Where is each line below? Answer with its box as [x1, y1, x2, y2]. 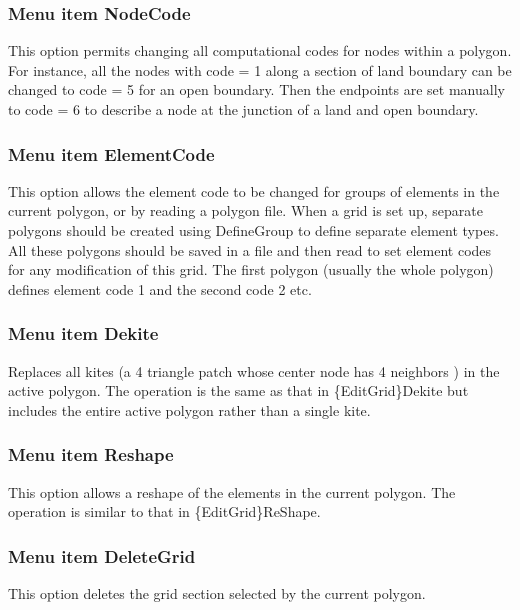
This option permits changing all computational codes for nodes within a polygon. [8, 40, 512, 61]
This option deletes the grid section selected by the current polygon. [8, 583, 426, 603]
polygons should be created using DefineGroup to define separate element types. [8, 220, 499, 240]
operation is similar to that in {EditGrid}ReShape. [8, 501, 321, 522]
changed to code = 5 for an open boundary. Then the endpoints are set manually [8, 79, 505, 100]
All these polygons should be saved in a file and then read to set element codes [8, 239, 492, 260]
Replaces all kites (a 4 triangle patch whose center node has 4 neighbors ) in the [8, 360, 500, 381]
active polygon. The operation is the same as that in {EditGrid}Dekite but [8, 380, 469, 401]
